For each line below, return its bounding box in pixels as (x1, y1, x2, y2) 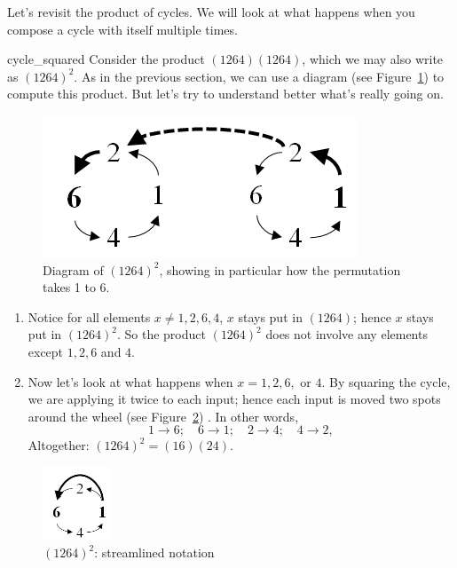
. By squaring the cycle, (321, 372, 451, 390)
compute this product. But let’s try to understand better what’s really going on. (7, 84, 444, 103)
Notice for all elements (28, 307, 151, 326)
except (28, 342, 64, 360)
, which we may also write (302, 50, 444, 68)
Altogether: (28, 436, 90, 454)
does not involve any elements (265, 325, 428, 343)
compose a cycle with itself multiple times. (7, 20, 238, 38)
